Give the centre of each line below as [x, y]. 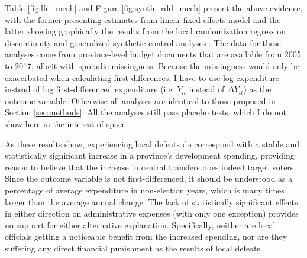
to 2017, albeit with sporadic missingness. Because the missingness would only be [152, 65]
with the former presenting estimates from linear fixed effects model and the [143, 19]
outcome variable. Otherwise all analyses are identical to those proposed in [140, 100]
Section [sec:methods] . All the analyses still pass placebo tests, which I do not [146, 112]
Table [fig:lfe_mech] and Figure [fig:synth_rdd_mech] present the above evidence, [154, 8]
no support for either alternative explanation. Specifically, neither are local [140, 225]
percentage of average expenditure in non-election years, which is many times [145, 190]
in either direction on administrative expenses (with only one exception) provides [152, 213]
